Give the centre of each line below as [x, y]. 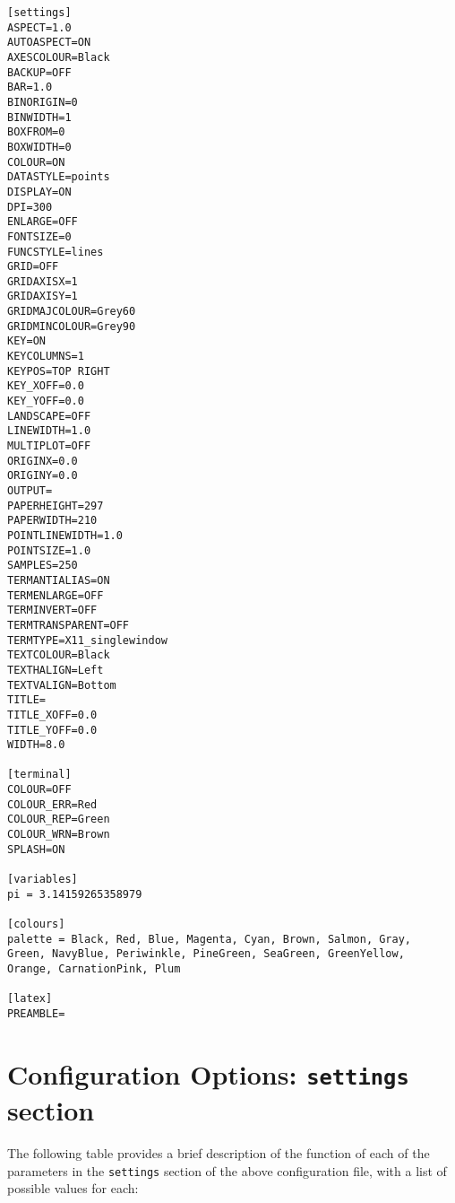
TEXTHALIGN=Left [56, 670]
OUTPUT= [30, 491]
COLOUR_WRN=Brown [59, 835]
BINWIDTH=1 [39, 117]
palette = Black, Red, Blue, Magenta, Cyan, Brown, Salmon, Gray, [210, 939]
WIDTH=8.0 [36, 745]
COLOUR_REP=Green [59, 819]
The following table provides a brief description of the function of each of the [219, 1153]
